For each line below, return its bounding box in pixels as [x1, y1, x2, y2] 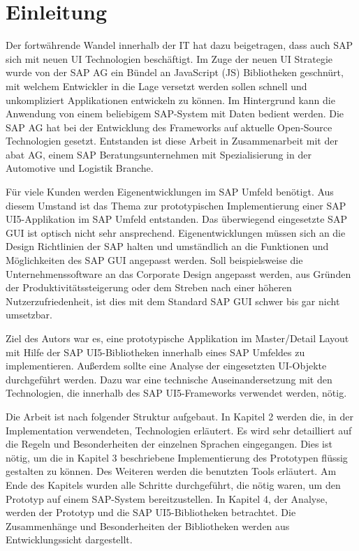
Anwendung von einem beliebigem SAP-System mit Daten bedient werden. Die [6, 106, 344, 121]
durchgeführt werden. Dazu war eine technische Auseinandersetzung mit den [6, 372, 332, 386]
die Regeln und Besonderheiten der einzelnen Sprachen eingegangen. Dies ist [6, 436, 332, 451]
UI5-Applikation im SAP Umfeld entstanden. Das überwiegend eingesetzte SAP [6, 212, 347, 226]
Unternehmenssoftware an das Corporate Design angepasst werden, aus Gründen [6, 266, 351, 281]
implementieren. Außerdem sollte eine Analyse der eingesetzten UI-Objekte [6, 358, 327, 373]
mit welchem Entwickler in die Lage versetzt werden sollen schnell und [6, 78, 307, 93]
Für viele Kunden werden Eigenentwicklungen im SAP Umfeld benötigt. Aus [6, 184, 334, 199]
